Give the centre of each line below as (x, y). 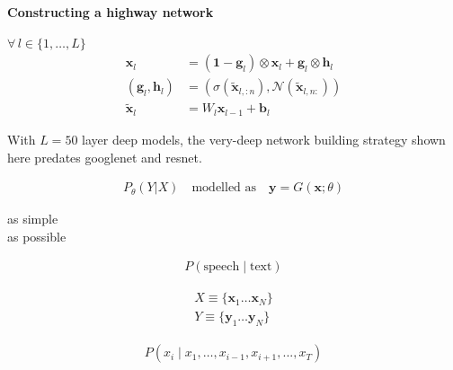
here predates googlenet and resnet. (105, 157)
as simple (33, 219)
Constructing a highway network (111, 12)
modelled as (224, 188)
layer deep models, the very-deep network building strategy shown (264, 139)
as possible (37, 236)
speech (222, 267)
